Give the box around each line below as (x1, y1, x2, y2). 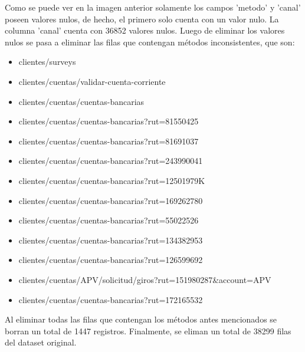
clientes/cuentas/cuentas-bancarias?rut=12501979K (18, 174, 205, 186)
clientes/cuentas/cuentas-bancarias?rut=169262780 (18, 194, 203, 206)
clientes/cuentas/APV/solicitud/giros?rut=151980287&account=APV (18, 273, 271, 285)
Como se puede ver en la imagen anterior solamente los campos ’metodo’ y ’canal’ (5, 1, 301, 13)
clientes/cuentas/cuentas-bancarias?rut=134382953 (18, 233, 203, 246)
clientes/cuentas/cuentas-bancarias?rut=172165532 (18, 293, 203, 305)
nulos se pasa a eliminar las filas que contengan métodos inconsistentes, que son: (5, 35, 295, 48)
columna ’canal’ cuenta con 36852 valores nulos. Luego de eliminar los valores (5, 24, 285, 37)
